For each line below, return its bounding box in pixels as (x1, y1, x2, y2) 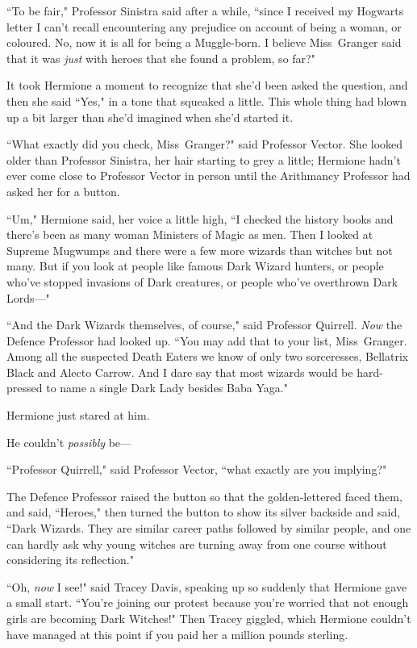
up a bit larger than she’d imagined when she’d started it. (6, 108, 294, 125)
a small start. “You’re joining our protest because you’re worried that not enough (6, 594, 409, 611)
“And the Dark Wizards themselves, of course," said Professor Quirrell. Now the (6, 316, 402, 333)
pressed (6, 379, 43, 396)
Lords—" (6, 289, 50, 306)
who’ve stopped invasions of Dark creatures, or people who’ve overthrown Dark (6, 273, 398, 290)
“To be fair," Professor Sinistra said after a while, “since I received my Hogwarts (6, 2, 404, 19)
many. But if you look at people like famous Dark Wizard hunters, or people (6, 257, 384, 274)
